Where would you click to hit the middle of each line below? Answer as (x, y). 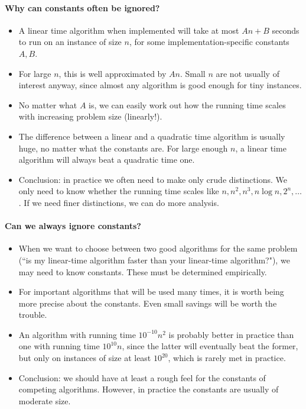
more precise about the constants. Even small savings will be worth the (148, 303)
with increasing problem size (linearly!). (90, 116)
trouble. (33, 315)
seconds (286, 30)
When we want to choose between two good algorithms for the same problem (158, 248)
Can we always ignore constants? (73, 226)
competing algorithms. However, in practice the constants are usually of (149, 389)
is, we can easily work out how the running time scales (187, 104)
